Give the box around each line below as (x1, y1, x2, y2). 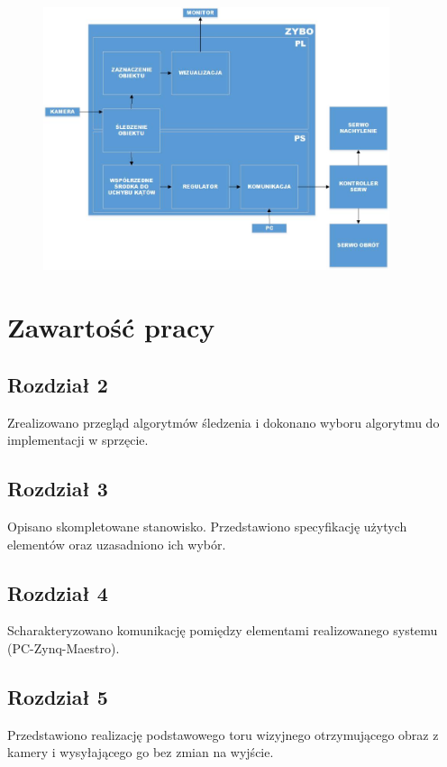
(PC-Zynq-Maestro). (7, 639, 120, 658)
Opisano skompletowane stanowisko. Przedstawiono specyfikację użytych (7, 517, 407, 536)
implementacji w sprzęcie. (7, 430, 149, 449)
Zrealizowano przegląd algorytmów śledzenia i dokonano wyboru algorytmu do (7, 412, 440, 431)
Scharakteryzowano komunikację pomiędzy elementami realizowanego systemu (7, 621, 438, 640)
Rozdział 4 (7, 578, 108, 606)
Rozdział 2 (7, 370, 108, 398)
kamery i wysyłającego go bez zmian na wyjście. (7, 743, 274, 762)
